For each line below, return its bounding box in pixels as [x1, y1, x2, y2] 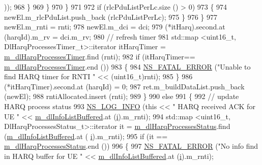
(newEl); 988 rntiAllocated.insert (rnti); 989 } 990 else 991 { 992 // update [4, 91, 239, 102]
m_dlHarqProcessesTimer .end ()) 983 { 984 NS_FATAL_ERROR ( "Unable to [4, 61, 251, 72]
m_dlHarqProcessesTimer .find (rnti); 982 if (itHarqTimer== [4, 51, 195, 61]
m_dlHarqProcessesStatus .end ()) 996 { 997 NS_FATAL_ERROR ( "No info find [4, 141, 258, 151]
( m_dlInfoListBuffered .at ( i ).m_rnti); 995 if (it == [4, 130, 168, 141]
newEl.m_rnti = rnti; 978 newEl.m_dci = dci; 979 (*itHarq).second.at [4, 21, 225, 32]
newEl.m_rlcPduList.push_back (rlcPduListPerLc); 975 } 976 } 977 [4, 11, 218, 22]
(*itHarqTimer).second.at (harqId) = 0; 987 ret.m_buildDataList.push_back [4, 81, 245, 91]
